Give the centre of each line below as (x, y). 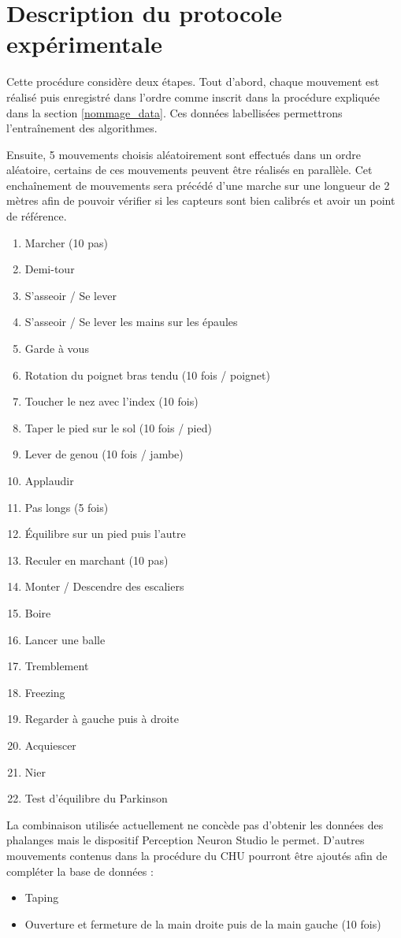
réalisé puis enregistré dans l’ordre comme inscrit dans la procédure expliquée (193, 96)
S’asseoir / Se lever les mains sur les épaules (131, 322)
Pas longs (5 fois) (67, 507)
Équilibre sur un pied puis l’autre (105, 534)
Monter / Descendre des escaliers (104, 586)
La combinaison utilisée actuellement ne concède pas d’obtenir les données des (195, 824)
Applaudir (49, 480)
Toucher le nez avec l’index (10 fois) (111, 401)
